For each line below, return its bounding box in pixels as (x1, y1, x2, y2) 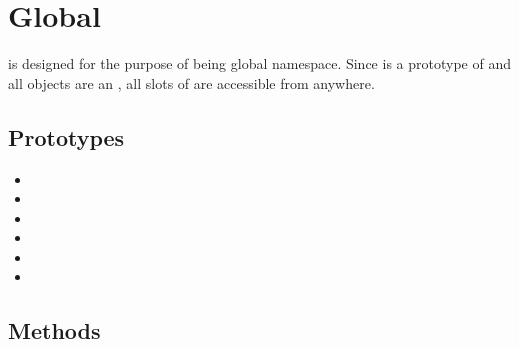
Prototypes (8, 121, 125, 152)
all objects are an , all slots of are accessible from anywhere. (8, 72, 375, 93)
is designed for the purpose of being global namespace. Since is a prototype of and (8, 53, 511, 74)
